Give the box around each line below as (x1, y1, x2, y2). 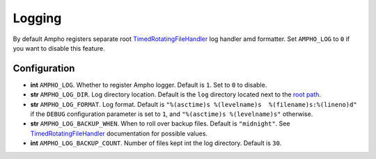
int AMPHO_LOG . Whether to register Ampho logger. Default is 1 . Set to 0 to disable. (30, 81, 267, 89)
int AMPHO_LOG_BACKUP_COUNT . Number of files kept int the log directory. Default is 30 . (30, 139, 282, 147)
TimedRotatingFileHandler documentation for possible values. (30, 129, 208, 137)
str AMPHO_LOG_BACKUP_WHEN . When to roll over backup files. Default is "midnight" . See (30, 119, 290, 128)
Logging (13, 10, 62, 26)
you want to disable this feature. (13, 44, 105, 52)
